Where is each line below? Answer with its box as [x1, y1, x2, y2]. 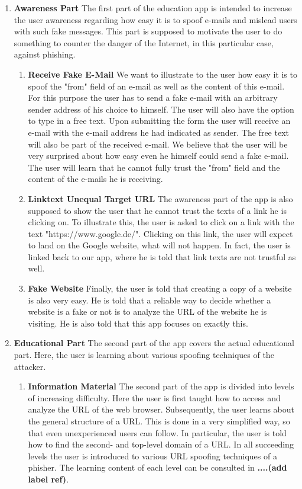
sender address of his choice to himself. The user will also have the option [28, 103, 294, 115]
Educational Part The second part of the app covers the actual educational [14, 337, 295, 349]
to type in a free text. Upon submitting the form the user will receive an [28, 114, 291, 127]
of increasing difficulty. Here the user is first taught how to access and [28, 391, 281, 404]
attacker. [14, 360, 46, 372]
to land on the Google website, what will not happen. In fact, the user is [28, 239, 291, 251]
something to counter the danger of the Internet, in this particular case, [14, 36, 274, 49]
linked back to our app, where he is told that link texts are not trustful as [28, 250, 296, 263]
